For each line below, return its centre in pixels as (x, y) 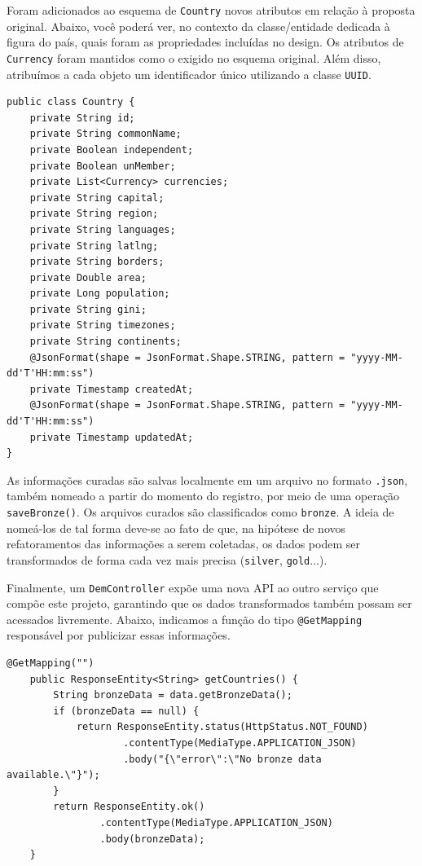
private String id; (82, 118)
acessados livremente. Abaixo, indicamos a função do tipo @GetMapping (185, 619)
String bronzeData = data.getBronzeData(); (173, 695)
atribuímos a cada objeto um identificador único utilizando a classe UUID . (189, 74)
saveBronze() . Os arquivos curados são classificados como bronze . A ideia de (200, 512)
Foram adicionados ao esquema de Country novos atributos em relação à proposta (211, 10)
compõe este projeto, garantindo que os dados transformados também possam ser (209, 603)
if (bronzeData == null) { (126, 711)
